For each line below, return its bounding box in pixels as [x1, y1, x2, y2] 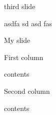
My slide [4, 35, 30, 45]
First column [4, 51, 43, 62]
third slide [4, 1, 35, 11]
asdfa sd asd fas [4, 18, 52, 28]
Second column [4, 85, 50, 96]
